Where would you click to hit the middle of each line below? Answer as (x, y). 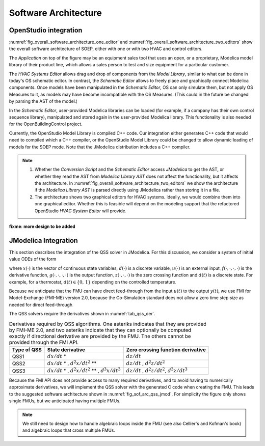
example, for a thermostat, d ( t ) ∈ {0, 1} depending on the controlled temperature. (93, 282)
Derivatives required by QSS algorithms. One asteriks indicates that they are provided (108, 324)
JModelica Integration (43, 240)
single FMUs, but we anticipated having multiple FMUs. (65, 401)
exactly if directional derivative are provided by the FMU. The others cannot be (100, 336)
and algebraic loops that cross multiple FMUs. (69, 430)
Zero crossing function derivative (166, 350)
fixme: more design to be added (42, 226)
